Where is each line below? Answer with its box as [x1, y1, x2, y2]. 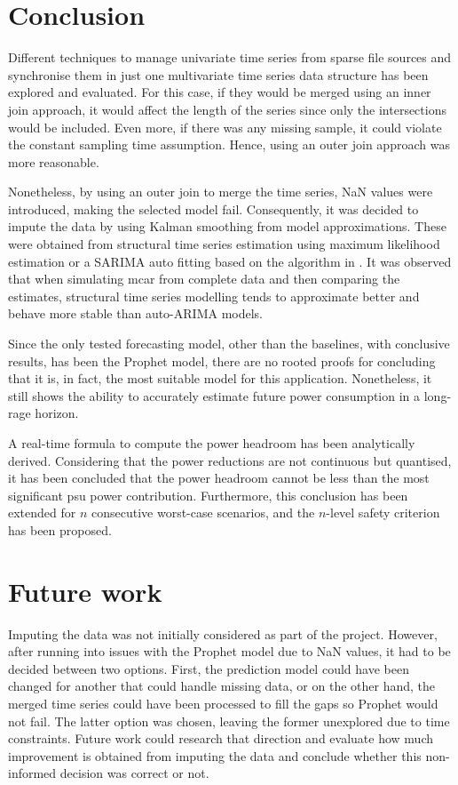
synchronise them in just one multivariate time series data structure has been [8, 65, 429, 84]
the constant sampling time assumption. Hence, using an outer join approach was [8, 135, 450, 154]
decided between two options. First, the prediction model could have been [8, 659, 409, 677]
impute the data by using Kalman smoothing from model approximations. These [8, 217, 446, 236]
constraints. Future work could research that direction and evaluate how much [8, 729, 433, 748]
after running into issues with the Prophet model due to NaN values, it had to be [8, 642, 451, 661]
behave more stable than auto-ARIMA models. [8, 304, 263, 323]
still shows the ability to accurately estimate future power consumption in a [8, 386, 421, 405]
